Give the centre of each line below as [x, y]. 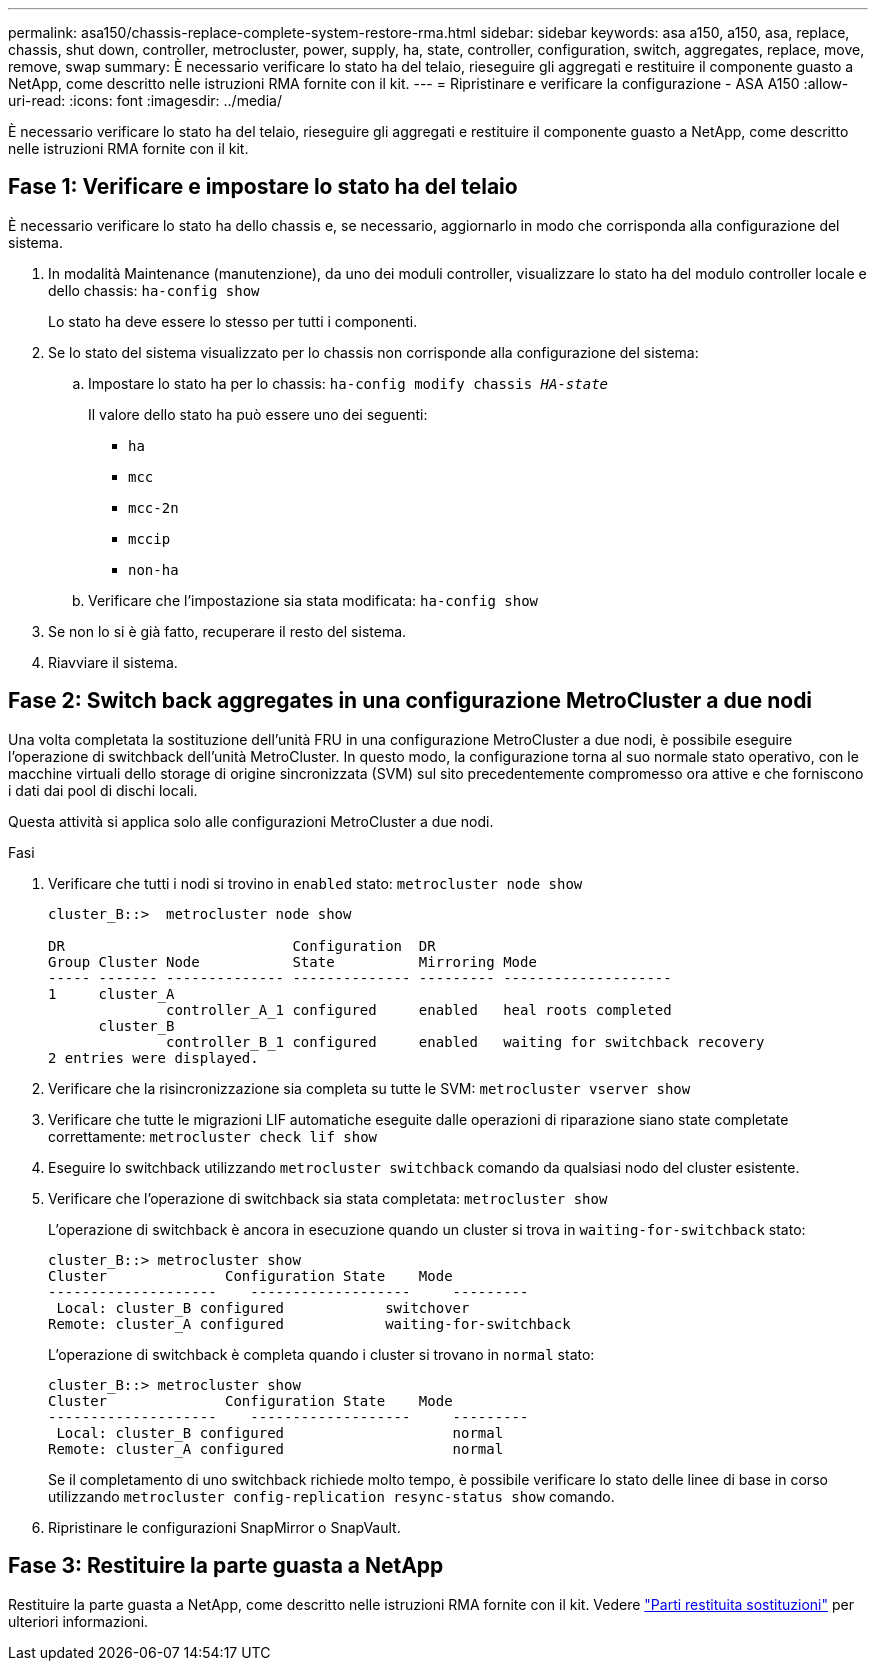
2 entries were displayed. [153, 1057]
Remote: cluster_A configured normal [276, 1448]
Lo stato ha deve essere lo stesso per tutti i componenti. [233, 321]
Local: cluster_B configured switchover [263, 1307]
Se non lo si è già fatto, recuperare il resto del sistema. [227, 631]
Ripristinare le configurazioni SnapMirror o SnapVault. [224, 1527]
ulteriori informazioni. [78, 1621]
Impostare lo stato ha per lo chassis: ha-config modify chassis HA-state [348, 383]
